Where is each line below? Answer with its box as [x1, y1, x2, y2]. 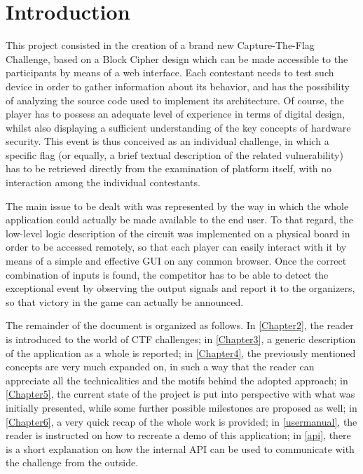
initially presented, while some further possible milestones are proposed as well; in [6, 400, 357, 414]
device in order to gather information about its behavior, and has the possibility [6, 78, 350, 93]
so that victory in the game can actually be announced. [6, 294, 244, 309]
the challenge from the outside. [6, 455, 139, 470]
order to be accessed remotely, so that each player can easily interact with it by [6, 239, 347, 254]
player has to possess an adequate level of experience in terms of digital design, [6, 106, 345, 121]
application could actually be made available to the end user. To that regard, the [6, 212, 354, 227]
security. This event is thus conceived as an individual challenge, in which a [6, 134, 329, 148]
